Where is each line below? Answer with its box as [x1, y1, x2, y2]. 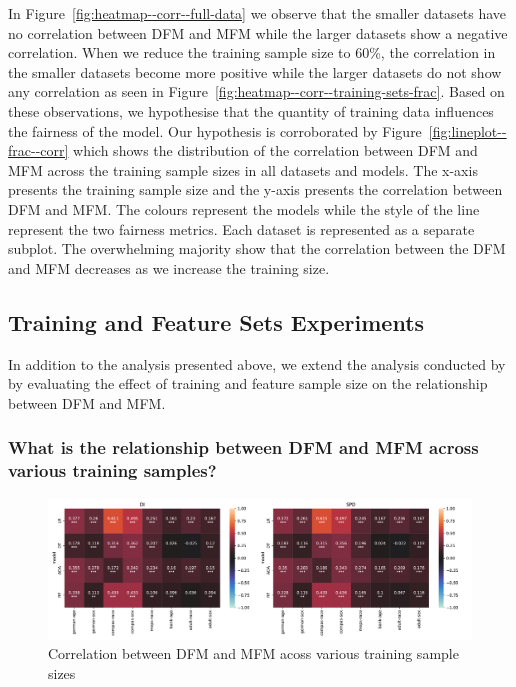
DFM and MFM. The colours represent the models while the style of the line [8, 198, 480, 219]
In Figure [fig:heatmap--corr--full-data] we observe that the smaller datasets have [8, 3, 507, 23]
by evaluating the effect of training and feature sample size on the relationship [8, 373, 488, 394]
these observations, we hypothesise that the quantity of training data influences [8, 100, 494, 121]
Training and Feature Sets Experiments [8, 306, 425, 337]
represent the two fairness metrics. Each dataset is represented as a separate [8, 218, 475, 239]
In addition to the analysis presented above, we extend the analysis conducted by [8, 353, 506, 374]
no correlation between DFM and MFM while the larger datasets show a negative [8, 22, 508, 43]
